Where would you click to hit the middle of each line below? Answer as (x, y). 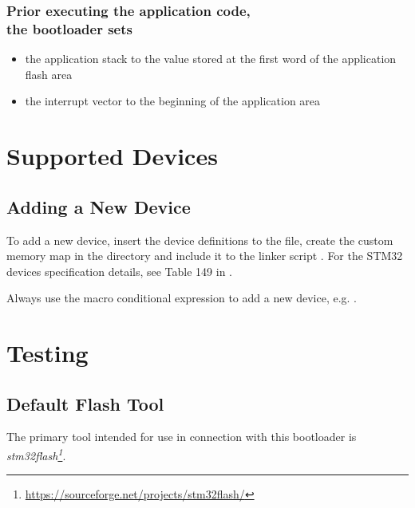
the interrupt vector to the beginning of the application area (173, 101)
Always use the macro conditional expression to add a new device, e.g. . (182, 298)
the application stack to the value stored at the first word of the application (211, 59)
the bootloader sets (69, 28)
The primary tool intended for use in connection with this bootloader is (182, 437)
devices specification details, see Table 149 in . (120, 271)
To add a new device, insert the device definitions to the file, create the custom (200, 240)
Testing (47, 353)
